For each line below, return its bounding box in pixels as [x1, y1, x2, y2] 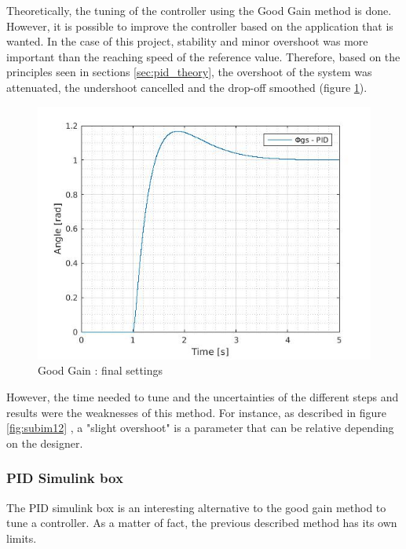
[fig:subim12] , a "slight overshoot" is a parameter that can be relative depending [6, 419, 394, 436]
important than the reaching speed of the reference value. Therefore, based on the [6, 48, 401, 64]
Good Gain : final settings [38, 362, 163, 379]
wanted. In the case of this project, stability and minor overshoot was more [6, 33, 368, 49]
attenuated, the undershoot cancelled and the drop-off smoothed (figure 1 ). [6, 79, 368, 95]
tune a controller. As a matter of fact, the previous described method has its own [6, 514, 397, 531]
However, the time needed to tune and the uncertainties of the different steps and [6, 388, 399, 404]
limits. [6, 529, 37, 546]
